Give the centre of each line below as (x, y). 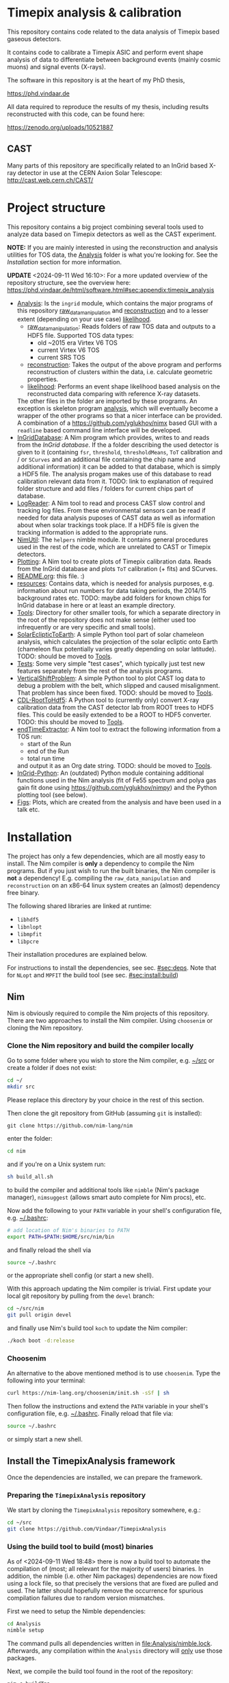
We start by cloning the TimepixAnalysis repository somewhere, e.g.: (104, 1510)
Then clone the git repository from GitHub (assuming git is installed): (105, 1113)
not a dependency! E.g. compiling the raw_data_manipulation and (99, 878)
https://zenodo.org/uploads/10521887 (60, 127)
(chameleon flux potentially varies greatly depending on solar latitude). (117, 649)
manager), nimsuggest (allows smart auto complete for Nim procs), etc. (107, 1197)
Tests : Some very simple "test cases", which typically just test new (111, 664)
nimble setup (26, 1630)
